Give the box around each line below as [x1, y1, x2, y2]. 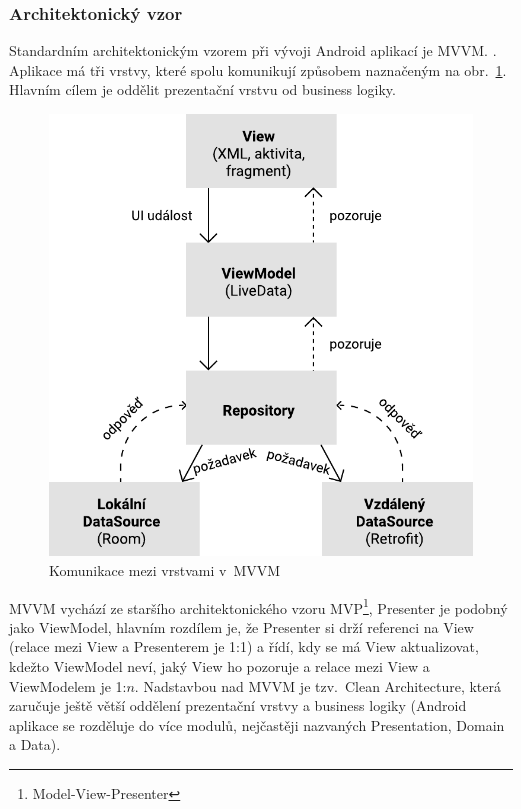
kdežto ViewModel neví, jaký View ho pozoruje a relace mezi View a [9, 656, 430, 676]
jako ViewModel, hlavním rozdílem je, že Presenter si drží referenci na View [9, 616, 474, 637]
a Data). [9, 734, 61, 755]
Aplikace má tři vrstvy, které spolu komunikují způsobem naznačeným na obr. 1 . [9, 59, 507, 80]
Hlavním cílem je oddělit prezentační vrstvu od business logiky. [9, 79, 396, 100]
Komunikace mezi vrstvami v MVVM [49, 559, 281, 580]
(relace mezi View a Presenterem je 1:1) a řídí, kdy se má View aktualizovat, [9, 636, 479, 657]
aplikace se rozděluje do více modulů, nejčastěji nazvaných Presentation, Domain [9, 714, 505, 735]
